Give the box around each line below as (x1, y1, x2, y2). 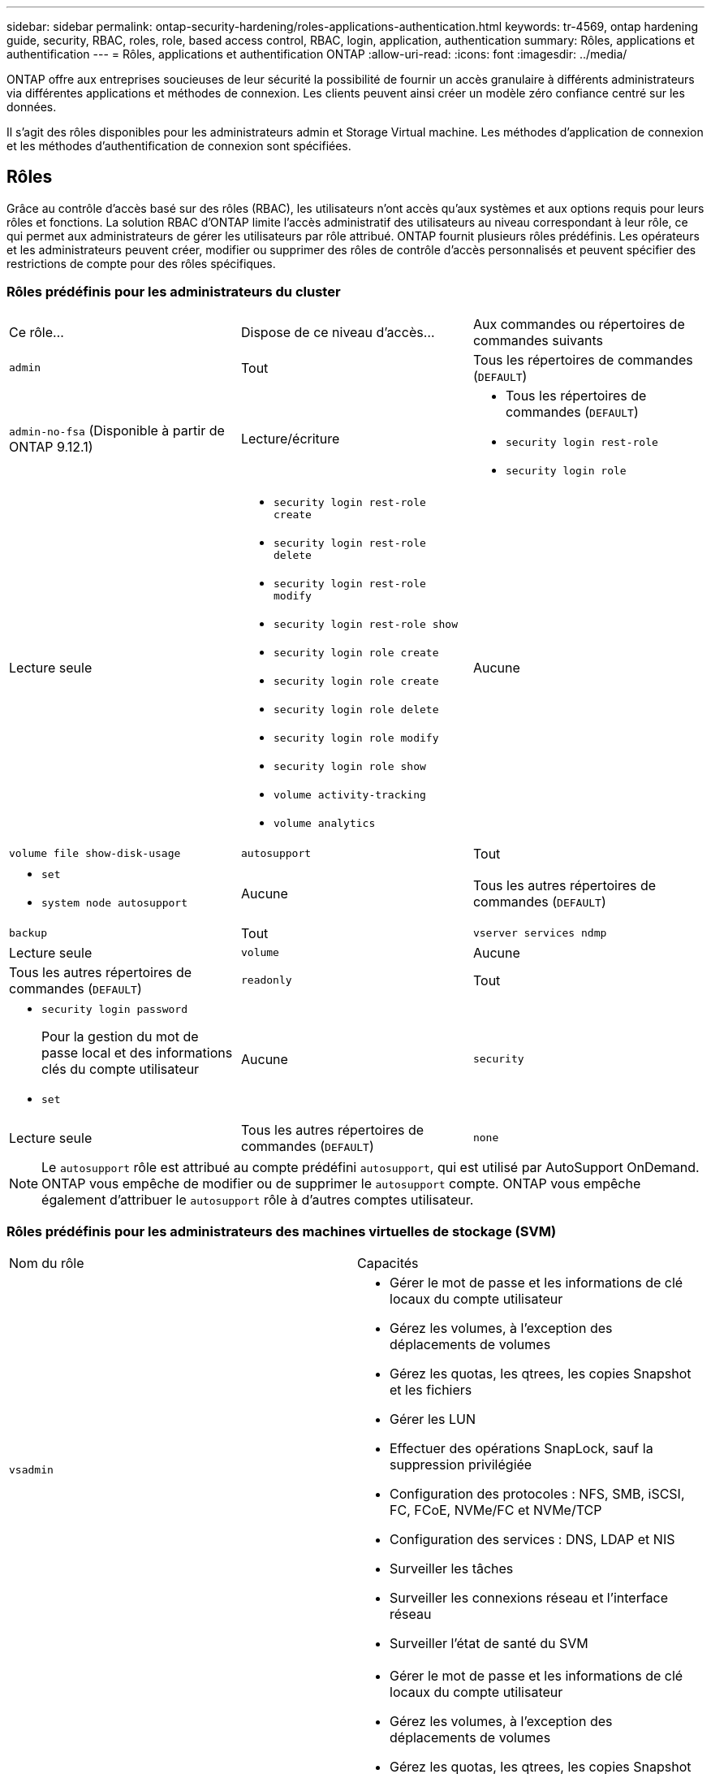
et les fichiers (390, 1382, 472, 1399)
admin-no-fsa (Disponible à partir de (9, 422, 225, 439)
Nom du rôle (9, 1255, 84, 1272)
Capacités (357, 1255, 419, 1272)
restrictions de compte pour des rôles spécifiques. (6, 256, 276, 270)
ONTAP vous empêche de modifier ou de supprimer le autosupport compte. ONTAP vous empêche (41, 1175, 641, 1192)
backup (9, 927, 47, 940)
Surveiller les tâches (390, 1560, 514, 1577)
